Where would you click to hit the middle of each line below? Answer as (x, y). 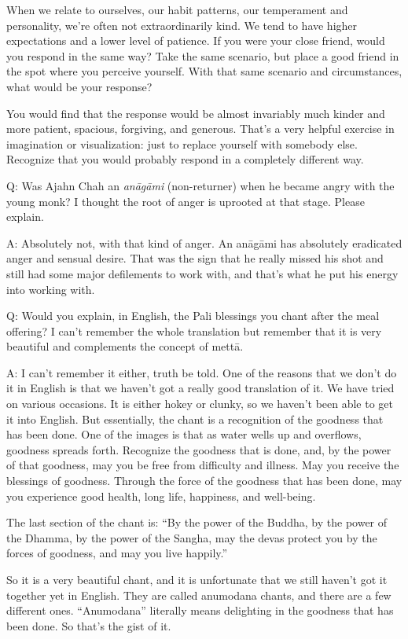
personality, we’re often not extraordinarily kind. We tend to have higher (182, 25)
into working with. (51, 289)
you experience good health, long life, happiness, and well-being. (161, 496)
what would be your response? (79, 86)
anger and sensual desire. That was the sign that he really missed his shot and (195, 258)
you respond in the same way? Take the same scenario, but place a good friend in (203, 55)
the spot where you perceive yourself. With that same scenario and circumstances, (204, 71)
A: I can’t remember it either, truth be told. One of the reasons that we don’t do (202, 372)
